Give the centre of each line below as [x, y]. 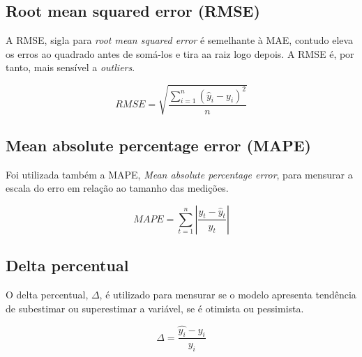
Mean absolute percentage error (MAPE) [158, 145]
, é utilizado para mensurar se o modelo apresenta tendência [228, 295]
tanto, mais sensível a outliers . [70, 67]
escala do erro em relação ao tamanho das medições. [117, 188]
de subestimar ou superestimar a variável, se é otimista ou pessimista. [155, 308]
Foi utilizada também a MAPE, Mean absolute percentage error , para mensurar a [179, 174]
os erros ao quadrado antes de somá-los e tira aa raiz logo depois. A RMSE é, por [180, 53]
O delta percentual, [47, 295]
